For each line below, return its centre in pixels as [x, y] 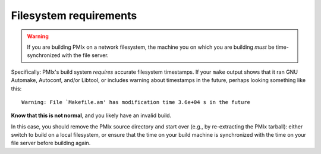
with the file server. [85, 55]
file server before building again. [51, 143]
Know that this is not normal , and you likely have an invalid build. [91, 115]
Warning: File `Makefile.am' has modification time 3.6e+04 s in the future [136, 102]
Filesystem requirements [74, 15]
